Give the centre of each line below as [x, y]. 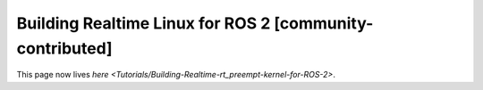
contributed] [64, 48]
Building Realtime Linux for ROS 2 [144, 23]
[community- [324, 23]
